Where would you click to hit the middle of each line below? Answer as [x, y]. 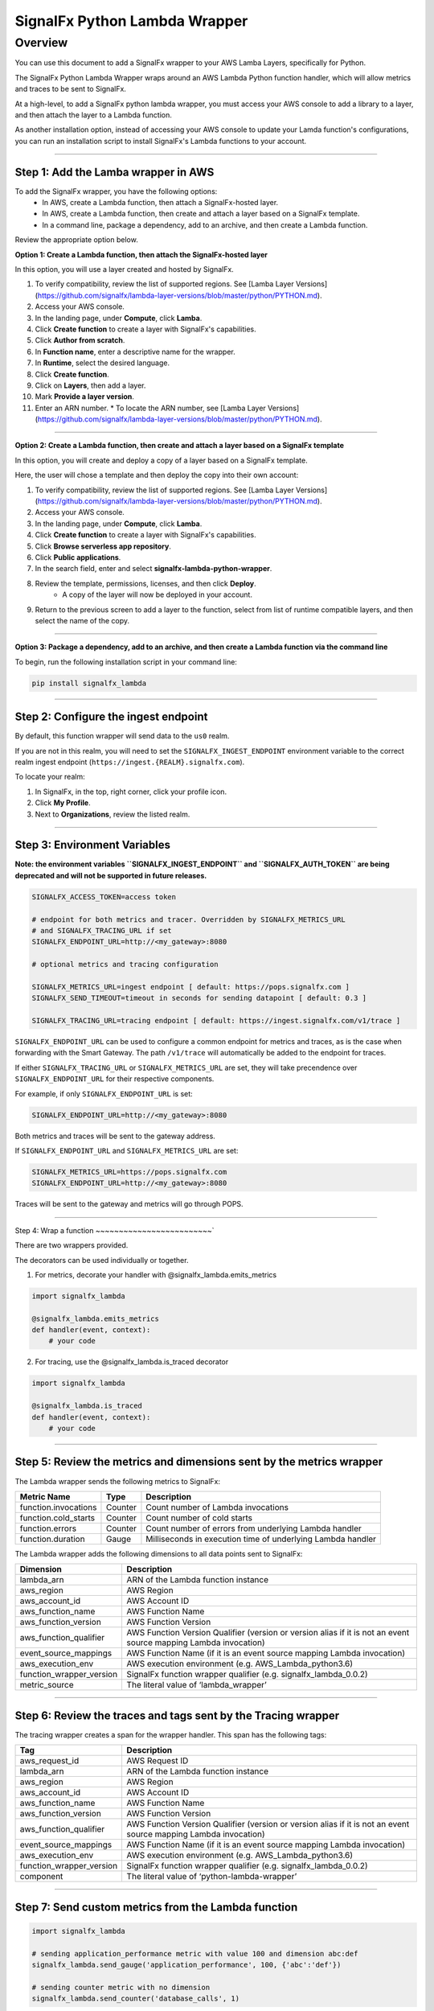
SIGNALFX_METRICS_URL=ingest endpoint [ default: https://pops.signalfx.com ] [190, 987]
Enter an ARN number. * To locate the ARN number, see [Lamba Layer [151, 408]
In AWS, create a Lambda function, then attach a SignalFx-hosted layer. [160, 203]
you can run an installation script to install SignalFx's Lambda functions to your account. [161, 141]
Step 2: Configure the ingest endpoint [111, 717]
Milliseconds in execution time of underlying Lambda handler [261, 1539]
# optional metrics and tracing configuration [125, 964]
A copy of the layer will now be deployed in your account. [158, 594]
